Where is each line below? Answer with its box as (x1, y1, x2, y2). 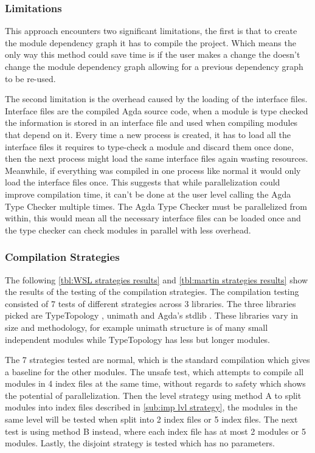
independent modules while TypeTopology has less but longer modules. (5, 333, 271, 345)
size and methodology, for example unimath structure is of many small (5, 320, 268, 333)
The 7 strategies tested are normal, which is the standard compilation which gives (5, 353, 310, 366)
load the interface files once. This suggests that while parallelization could (5, 176, 280, 188)
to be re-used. (5, 72, 56, 85)
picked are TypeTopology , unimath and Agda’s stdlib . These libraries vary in (5, 309, 298, 322)
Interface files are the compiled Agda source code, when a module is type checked (5, 104, 308, 117)
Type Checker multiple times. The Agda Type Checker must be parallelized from (5, 199, 307, 212)
